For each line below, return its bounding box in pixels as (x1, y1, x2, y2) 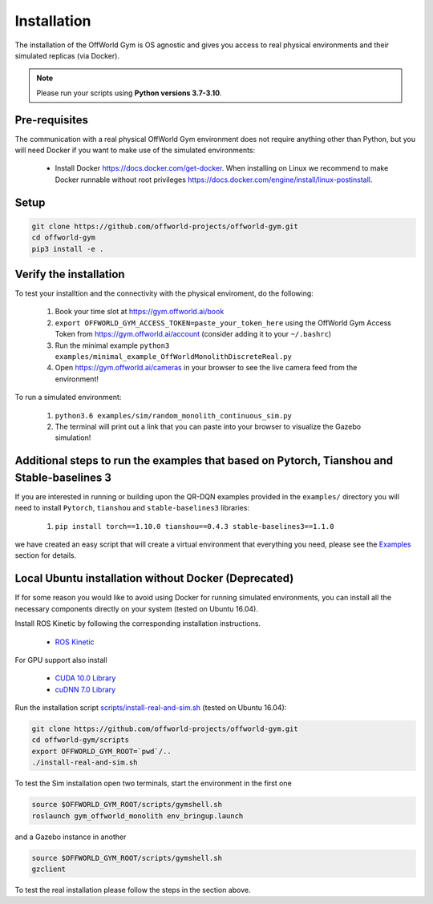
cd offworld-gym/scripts (31, 736, 130, 745)
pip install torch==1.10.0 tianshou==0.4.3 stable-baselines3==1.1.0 (55, 522, 334, 531)
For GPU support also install (14, 655, 107, 664)
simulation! (55, 433, 91, 442)
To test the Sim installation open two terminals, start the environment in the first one (14, 778, 292, 789)
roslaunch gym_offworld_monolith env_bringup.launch (31, 811, 244, 821)
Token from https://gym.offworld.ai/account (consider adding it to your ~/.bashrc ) (55, 329, 332, 339)
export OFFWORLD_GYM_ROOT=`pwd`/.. (31, 746, 172, 756)
